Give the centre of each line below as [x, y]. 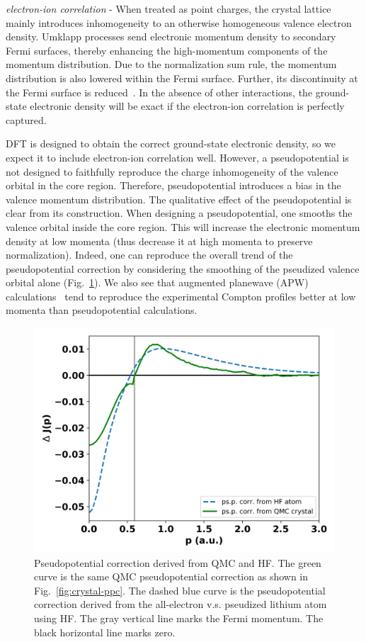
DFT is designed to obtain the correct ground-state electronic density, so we [171, 143]
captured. [26, 119]
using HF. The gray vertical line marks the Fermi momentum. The [179, 618]
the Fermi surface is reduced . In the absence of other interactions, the [159, 92]
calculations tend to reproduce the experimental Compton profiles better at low [181, 296]
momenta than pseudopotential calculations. [102, 310]
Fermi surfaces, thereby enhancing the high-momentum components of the [167, 50]
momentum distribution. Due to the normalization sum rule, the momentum [171, 64]
